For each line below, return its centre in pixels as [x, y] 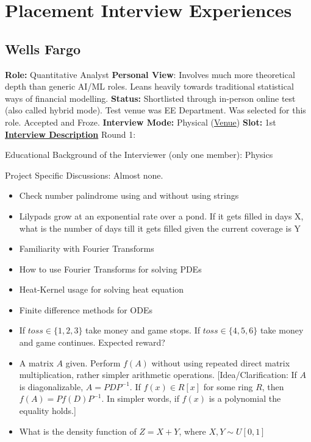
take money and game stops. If [143, 330]
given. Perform [93, 362]
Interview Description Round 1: [70, 134]
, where [192, 431]
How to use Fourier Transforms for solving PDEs [110, 269]
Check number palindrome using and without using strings [129, 195]
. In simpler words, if [140, 398]
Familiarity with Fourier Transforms [87, 248]
